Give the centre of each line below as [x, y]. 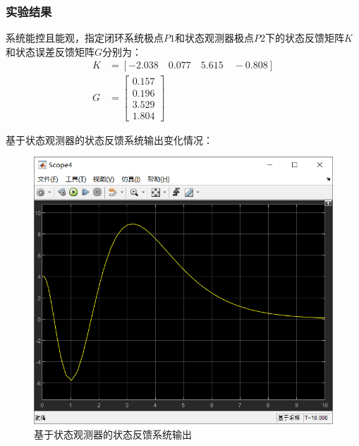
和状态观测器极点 [214, 38]
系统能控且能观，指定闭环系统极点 [85, 38]
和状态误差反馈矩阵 [50, 51]
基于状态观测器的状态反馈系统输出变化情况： [109, 139]
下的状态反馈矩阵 [305, 38]
